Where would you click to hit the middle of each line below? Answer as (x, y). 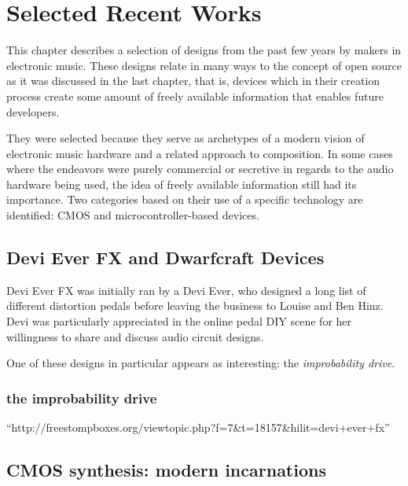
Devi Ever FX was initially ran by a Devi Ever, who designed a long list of (186, 290)
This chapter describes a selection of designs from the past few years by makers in (204, 50)
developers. (33, 111)
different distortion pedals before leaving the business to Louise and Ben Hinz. (195, 306)
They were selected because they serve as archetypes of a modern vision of (186, 138)
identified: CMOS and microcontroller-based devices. (133, 215)
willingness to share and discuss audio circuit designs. (135, 336)
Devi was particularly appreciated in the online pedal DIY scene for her (179, 321)
